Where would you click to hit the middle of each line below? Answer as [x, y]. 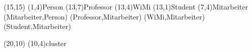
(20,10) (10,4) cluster [35, 43]
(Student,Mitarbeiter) [37, 26]
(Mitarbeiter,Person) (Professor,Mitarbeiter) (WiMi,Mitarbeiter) [104, 16]
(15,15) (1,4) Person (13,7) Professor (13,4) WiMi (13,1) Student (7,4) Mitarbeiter [126, 6]
